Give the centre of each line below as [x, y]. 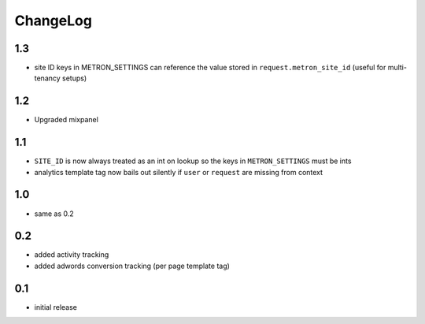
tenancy [47, 78]
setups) [74, 78]
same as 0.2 [54, 214]
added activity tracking [72, 255]
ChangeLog [53, 20]
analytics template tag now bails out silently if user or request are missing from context [178, 172]
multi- [397, 68]
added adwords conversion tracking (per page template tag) [132, 266]
